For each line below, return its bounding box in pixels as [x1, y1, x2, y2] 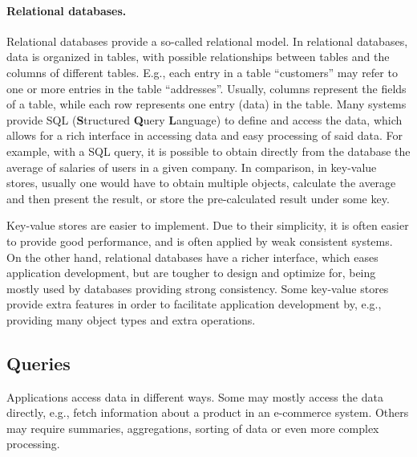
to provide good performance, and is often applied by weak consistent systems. [6, 232, 393, 249]
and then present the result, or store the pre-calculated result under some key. [6, 190, 390, 206]
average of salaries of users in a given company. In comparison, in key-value [6, 158, 377, 175]
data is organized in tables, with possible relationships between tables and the [6, 48, 390, 65]
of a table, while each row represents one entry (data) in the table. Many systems [6, 96, 407, 112]
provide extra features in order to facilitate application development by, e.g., [6, 296, 382, 312]
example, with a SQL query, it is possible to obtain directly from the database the [6, 142, 411, 159]
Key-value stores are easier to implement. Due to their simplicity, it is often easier [6, 217, 409, 234]
